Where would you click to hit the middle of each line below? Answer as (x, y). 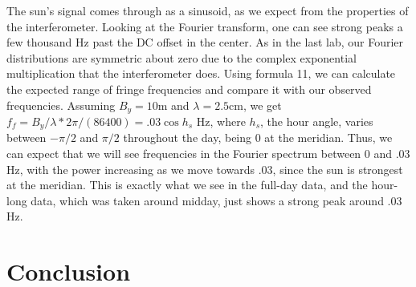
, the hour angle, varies (317, 121)
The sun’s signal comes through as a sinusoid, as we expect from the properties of (208, 10)
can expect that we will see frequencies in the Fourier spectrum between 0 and (200, 154)
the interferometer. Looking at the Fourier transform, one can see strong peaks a (205, 26)
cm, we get (255, 105)
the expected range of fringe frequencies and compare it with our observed (189, 89)
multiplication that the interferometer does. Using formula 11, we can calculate (201, 73)
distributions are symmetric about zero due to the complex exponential (181, 57)
